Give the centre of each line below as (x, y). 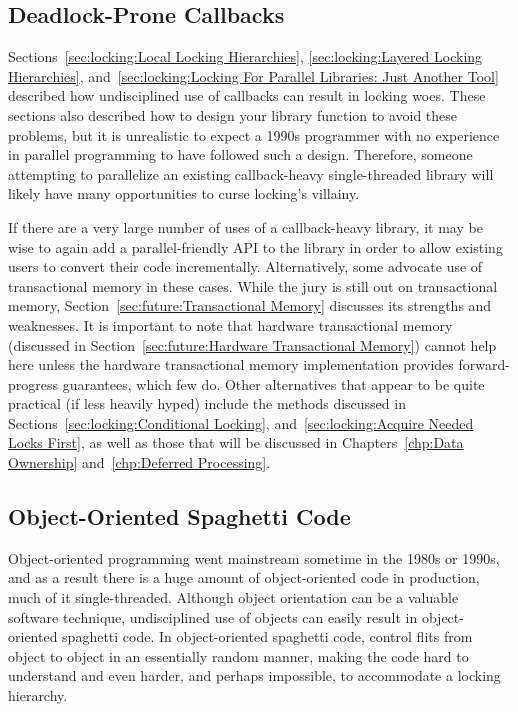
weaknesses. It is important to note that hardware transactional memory (230, 324)
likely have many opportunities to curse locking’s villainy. (184, 193)
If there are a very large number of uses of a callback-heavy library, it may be (245, 226)
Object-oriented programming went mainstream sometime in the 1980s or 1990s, (254, 557)
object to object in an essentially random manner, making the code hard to (238, 655)
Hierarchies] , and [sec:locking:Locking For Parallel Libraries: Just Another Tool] (253, 75)
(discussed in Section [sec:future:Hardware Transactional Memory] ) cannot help (252, 344)
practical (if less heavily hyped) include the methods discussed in (207, 403)
